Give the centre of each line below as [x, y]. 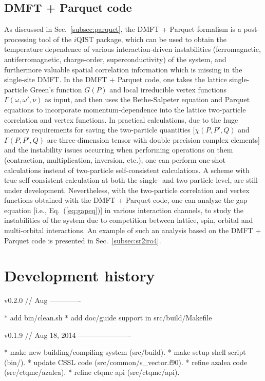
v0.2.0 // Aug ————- [43, 300]
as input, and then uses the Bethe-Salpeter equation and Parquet [147, 99]
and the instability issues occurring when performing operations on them [119, 150]
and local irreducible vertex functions [168, 89]
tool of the [55, 39]
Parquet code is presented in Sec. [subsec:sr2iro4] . [83, 240]
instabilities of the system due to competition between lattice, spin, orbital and [129, 220]
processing [20, 39]
